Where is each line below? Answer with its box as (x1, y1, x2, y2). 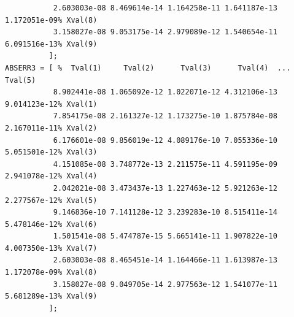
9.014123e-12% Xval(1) (5, 99, 98, 109)
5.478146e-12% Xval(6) (5, 220, 98, 229)
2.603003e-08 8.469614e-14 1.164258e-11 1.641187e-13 (53, 4, 277, 12)
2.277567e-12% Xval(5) (5, 196, 98, 205)
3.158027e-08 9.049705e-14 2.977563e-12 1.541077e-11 (53, 280, 277, 289)
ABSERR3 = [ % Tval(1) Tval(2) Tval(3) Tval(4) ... (5, 63, 291, 72)
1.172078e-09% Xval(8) (5, 268, 98, 277)
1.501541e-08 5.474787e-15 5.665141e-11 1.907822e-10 (53, 232, 277, 241)
